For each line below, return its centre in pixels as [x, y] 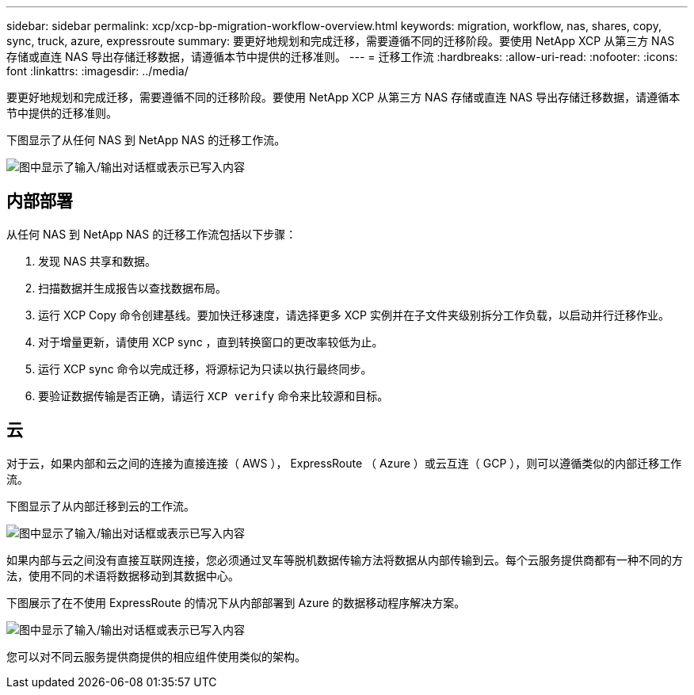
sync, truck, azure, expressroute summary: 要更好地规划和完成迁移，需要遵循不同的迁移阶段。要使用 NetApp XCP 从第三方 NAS [341, 41]
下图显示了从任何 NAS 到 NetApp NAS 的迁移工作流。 [146, 140]
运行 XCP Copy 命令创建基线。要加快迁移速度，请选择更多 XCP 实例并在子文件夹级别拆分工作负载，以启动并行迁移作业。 [354, 315]
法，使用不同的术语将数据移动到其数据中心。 [123, 575]
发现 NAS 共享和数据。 [97, 261]
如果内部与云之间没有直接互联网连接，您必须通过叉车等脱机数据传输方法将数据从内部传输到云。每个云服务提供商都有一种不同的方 [345, 559]
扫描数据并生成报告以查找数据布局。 [132, 288]
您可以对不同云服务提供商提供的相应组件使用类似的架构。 [156, 656]
